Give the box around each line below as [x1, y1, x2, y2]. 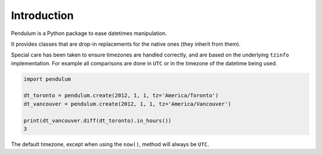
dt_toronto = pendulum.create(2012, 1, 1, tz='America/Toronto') [23, 92, 219, 99]
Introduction [11, 9, 74, 22]
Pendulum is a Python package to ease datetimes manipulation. [11, 30, 167, 37]
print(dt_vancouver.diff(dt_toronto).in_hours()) [23, 117, 172, 124]
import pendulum [23, 75, 72, 83]
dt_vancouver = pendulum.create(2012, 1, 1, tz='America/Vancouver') [23, 100, 231, 107]
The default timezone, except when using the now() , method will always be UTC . [11, 141, 209, 148]
